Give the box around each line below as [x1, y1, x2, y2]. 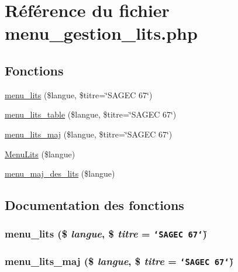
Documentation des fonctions [5, 196, 184, 214]
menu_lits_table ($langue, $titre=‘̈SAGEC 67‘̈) [5, 108, 177, 120]
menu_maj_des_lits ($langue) [5, 167, 115, 180]
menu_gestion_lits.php [5, 21, 198, 45]
